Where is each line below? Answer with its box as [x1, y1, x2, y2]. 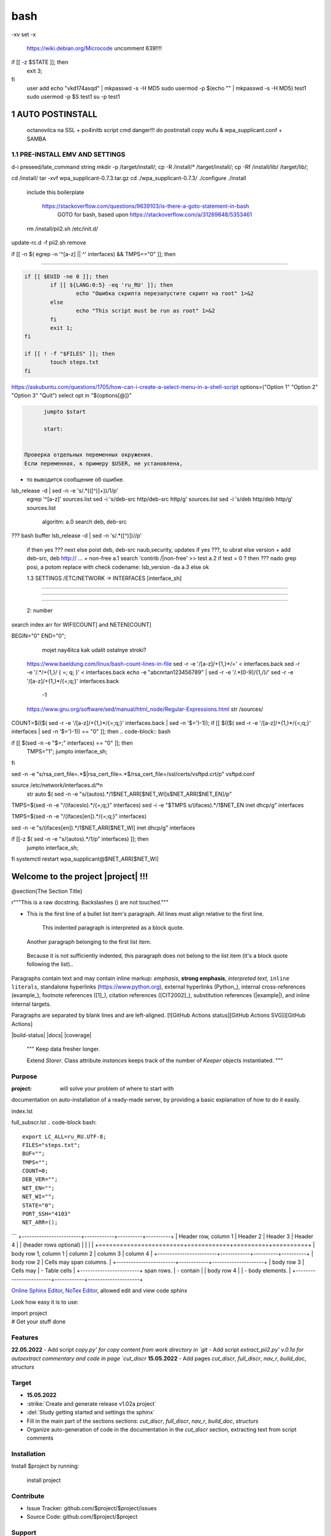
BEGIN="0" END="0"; [11, 632, 66, 640]
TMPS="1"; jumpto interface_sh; [26, 748, 108, 755]
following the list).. [26, 960, 74, 968]
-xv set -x [11, 31, 36, 38]
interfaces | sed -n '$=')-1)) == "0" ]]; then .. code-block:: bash [11, 728, 171, 735]
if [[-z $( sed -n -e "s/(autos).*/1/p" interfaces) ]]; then [11, 836, 150, 843]
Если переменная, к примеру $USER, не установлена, [24, 460, 183, 467]
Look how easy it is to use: [11, 1298, 79, 1306]
